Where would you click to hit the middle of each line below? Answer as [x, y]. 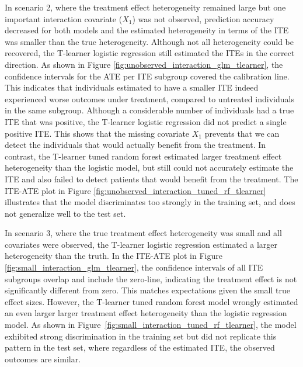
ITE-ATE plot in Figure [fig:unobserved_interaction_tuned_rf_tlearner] [135, 190]
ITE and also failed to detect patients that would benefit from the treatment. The [151, 179]
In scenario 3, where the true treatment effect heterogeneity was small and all [143, 233]
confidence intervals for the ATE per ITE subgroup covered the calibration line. [147, 76]
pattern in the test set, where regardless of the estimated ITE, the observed [140, 347]
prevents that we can [242, 133]
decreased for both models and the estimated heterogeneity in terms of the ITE [147, 30]
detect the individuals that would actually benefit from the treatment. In [135, 145]
